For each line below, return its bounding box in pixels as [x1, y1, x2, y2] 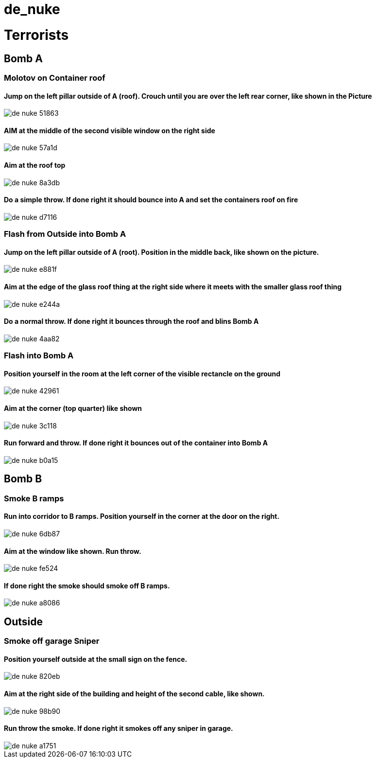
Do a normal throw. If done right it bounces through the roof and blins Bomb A [4, 317, 259, 326]
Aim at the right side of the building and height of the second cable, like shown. [4, 690, 265, 698]
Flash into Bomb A [4, 351, 74, 361]
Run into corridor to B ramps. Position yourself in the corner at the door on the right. [4, 512, 280, 521]
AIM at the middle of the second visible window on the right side [4, 126, 215, 135]
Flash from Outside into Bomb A [4, 229, 126, 239]
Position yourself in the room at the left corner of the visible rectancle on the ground [4, 369, 281, 378]
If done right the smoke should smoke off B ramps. [4, 581, 170, 590]
